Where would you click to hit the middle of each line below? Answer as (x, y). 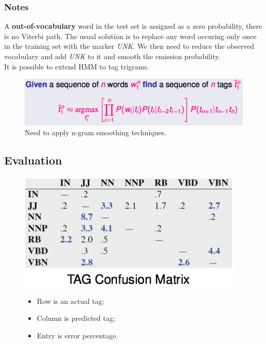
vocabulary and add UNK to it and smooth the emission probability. (112, 56)
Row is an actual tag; (70, 301)
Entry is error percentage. (77, 335)
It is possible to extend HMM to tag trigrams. (77, 66)
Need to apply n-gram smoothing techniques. (96, 132)
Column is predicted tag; (76, 318)
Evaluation (33, 160)
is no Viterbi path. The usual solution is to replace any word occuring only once (130, 36)
